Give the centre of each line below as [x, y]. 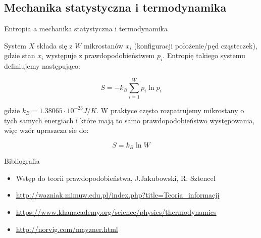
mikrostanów [103, 45]
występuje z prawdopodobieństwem [100, 55]
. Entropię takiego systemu [204, 55]
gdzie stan [20, 55]
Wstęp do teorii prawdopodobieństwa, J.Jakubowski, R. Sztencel [116, 178]
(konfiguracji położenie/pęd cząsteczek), [196, 45]
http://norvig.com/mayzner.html [67, 229]
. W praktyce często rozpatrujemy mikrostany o [170, 110]
